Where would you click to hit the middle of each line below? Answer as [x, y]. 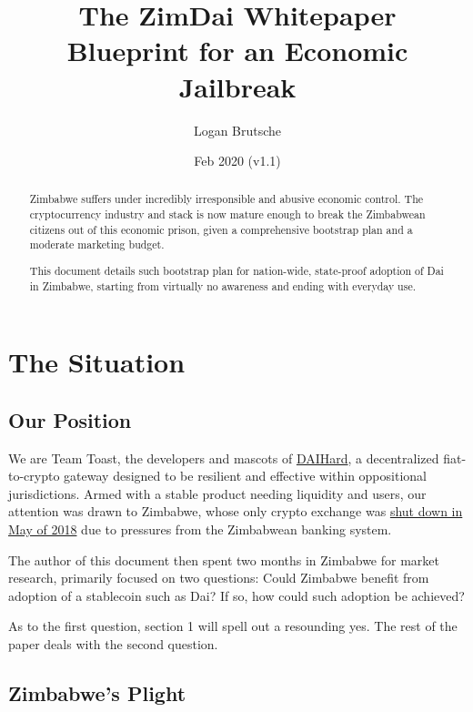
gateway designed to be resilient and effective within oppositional [245, 476]
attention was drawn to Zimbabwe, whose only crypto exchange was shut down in [236, 511]
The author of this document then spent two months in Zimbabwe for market [224, 559]
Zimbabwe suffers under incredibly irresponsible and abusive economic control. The [226, 199]
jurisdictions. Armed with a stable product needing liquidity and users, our [217, 493]
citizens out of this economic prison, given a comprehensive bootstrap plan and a [221, 229]
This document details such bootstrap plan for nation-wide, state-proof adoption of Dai [236, 270]
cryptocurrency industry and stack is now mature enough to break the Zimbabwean [227, 214]
